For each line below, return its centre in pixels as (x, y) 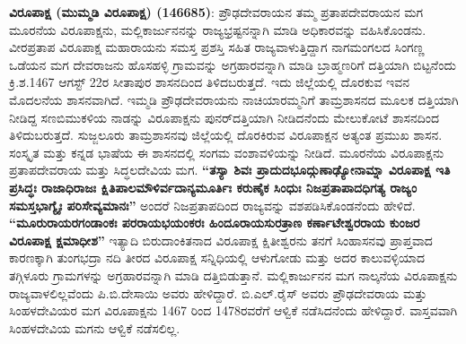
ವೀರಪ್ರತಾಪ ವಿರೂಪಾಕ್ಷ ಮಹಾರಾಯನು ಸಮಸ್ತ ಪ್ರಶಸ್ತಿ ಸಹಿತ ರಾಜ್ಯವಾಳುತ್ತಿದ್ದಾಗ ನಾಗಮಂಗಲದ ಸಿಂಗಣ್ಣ (217, 47)
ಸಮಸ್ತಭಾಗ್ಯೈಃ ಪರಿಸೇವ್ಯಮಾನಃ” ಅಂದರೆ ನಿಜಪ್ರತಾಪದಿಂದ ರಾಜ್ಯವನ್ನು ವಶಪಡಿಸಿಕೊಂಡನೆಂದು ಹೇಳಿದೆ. (212, 205)
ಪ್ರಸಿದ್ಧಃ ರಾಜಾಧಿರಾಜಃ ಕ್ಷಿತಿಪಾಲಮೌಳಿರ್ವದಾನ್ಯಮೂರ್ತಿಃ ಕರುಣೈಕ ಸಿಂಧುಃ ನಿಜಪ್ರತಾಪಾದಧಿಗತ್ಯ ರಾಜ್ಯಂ (213, 187)
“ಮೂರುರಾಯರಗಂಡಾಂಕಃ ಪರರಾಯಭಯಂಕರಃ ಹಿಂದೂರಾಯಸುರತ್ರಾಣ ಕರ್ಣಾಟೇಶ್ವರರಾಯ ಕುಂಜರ (215, 223)
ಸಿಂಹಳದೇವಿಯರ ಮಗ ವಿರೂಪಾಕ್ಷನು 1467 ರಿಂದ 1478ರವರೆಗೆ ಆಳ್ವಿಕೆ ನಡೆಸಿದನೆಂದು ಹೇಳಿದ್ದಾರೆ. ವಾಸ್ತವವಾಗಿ (233, 310)
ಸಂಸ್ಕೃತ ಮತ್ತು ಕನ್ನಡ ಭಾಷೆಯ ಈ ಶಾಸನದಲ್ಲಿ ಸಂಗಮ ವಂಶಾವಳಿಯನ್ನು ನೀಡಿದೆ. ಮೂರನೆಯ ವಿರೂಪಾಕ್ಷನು (227, 152)
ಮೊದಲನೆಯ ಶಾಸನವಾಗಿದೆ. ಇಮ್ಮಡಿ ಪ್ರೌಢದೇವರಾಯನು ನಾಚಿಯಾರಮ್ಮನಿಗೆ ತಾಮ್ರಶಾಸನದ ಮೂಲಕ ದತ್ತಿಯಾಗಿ (234, 99)
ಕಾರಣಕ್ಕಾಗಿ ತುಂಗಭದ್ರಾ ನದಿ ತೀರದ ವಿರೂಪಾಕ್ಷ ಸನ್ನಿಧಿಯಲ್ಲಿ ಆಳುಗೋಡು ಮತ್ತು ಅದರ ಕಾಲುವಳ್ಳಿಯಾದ (217, 258)
